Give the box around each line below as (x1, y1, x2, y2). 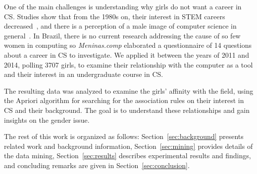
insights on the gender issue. (4, 114, 90, 125)
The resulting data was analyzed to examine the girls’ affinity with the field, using (4, 85, 254, 96)
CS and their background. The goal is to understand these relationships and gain (4, 104, 250, 115)
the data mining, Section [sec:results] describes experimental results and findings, (4, 150, 251, 161)
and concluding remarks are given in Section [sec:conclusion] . (4, 160, 190, 170)
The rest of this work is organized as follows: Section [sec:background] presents (4, 131, 244, 141)
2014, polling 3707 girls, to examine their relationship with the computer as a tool (4, 59, 253, 70)
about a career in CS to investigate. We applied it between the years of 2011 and (4, 49, 249, 60)
